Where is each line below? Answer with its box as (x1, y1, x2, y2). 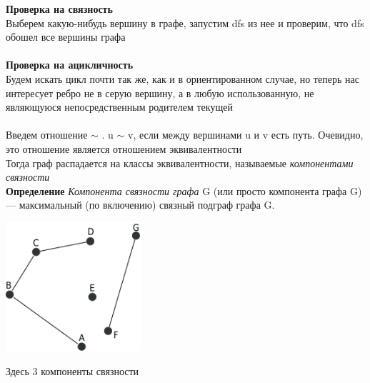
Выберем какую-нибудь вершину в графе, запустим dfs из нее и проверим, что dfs (6, 15, 364, 30)
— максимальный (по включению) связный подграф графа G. (6, 197, 275, 212)
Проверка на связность (6, 1, 113, 16)
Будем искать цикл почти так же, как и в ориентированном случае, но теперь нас (6, 71, 359, 86)
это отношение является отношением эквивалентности (6, 141, 242, 156)
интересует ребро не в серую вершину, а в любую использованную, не (6, 85, 314, 100)
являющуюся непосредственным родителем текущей (6, 99, 233, 114)
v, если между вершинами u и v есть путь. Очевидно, (128, 127, 364, 142)
